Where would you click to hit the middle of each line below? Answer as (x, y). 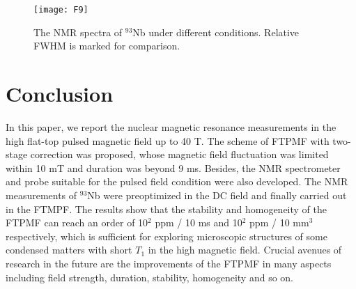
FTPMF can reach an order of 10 (77, 222)
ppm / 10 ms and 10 (199, 222)
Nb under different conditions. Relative (216, 32)
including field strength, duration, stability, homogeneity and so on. (149, 277)
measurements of (41, 195)
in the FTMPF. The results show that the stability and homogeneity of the (166, 209)
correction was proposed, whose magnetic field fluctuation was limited (179, 154)
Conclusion (60, 94)
